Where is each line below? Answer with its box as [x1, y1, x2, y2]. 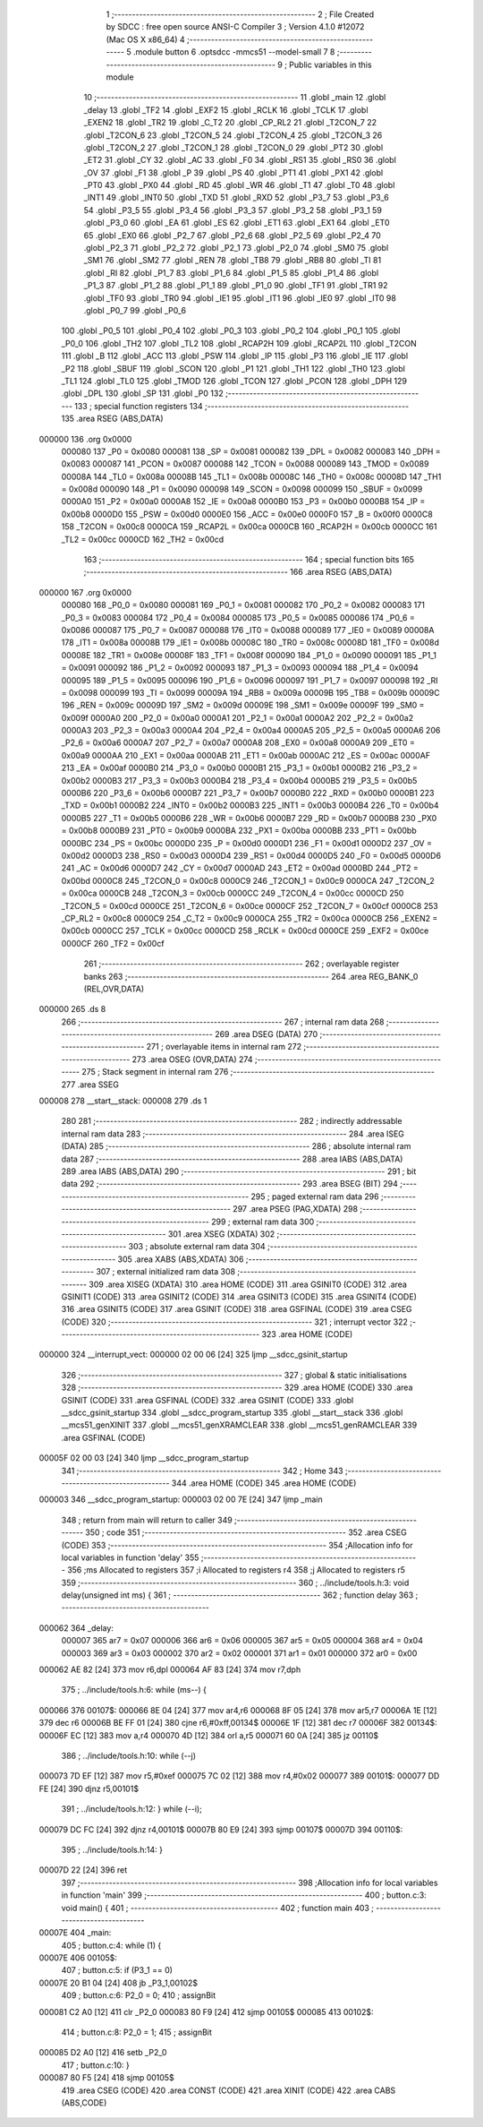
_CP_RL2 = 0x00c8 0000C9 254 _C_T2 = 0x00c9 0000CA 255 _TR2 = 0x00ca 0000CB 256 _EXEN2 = [61, 913, 438, 923]
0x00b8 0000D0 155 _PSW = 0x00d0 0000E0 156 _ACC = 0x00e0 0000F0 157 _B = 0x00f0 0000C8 [61, 509, 433, 519]
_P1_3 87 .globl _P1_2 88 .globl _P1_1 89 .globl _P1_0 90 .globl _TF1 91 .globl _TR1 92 [83, 280, 388, 291]
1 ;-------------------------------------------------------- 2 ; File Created [106, 9, 375, 20]
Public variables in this [289, 59, 372, 70]
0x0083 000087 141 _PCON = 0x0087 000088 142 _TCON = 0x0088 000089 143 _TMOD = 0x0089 [61, 459, 429, 469]
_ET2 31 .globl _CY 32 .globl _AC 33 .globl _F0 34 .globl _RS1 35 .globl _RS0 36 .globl [83, 155, 397, 166]
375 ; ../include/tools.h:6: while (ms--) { [61, 1685, 208, 1695]
